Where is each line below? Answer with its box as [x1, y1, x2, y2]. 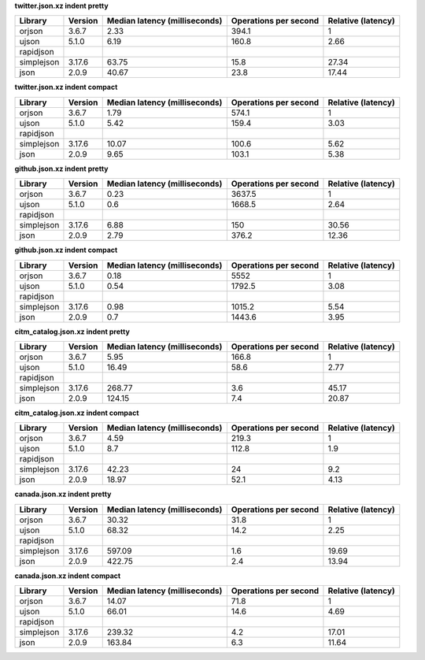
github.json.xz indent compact [14, 245, 118, 255]
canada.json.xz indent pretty [14, 489, 112, 499]
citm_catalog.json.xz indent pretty [14, 327, 130, 336]
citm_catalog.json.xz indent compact [14, 408, 139, 417]
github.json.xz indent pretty [14, 164, 109, 173]
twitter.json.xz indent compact [14, 83, 118, 92]
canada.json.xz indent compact [14, 571, 121, 580]
